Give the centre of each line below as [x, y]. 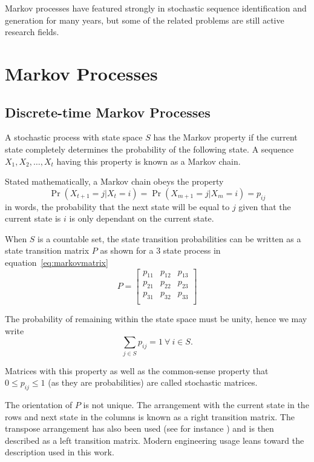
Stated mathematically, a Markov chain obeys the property [114, 181]
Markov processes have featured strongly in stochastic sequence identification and [156, 8]
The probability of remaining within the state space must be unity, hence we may [156, 319]
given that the [265, 206]
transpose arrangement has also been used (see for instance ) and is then [139, 428]
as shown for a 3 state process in [160, 250]
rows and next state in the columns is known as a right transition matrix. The [150, 416]
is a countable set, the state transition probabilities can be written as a [169, 238]
